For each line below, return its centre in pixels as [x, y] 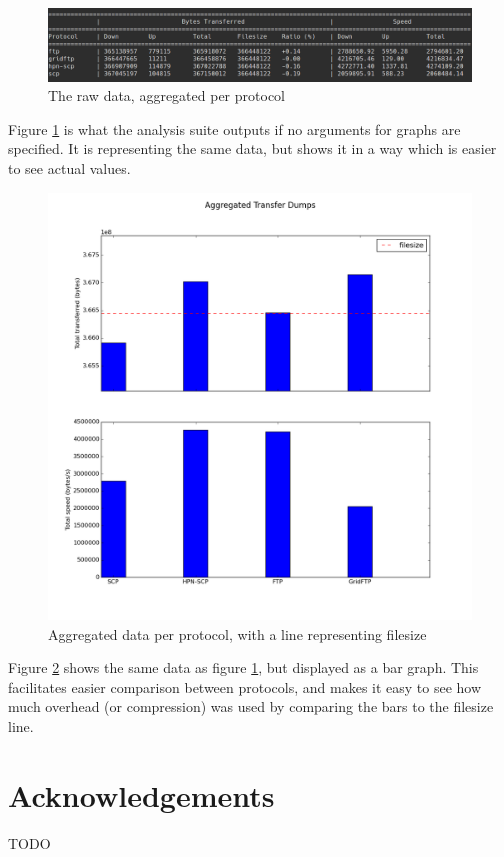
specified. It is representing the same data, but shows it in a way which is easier [252, 148]
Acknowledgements [141, 794]
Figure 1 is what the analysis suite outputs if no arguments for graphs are [234, 128]
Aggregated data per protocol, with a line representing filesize [237, 633]
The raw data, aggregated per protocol [166, 95]
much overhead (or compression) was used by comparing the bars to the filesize [251, 706]
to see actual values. [69, 168]
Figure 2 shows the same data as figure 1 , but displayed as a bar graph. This [243, 667]
